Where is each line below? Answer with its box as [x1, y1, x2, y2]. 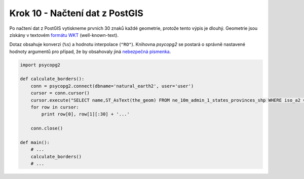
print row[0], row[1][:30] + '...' [41, 111, 130, 117]
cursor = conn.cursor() [30, 90, 90, 96]
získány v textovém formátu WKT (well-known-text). [9, 32, 119, 38]
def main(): [20, 140, 50, 145]
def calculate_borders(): [20, 76, 85, 82]
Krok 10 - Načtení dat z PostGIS [9, 8, 144, 19]
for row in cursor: [30, 104, 80, 110]
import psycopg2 [20, 62, 61, 68]
